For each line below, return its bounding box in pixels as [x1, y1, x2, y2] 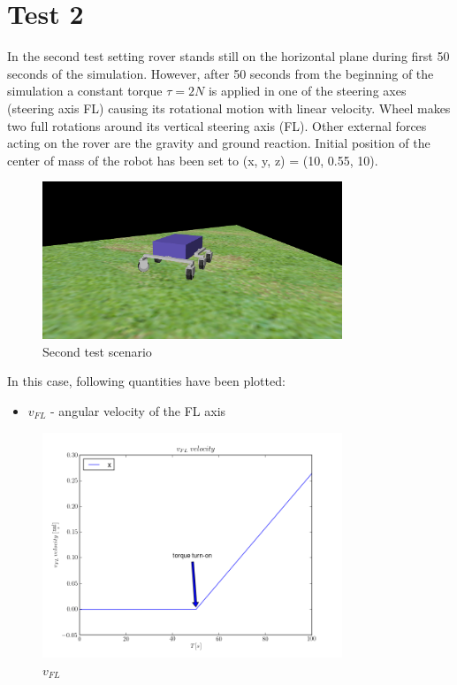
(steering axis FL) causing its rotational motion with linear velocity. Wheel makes [7, 98, 451, 117]
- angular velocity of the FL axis [50, 401, 226, 419]
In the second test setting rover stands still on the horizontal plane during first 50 [7, 47, 450, 65]
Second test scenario [42, 342, 152, 360]
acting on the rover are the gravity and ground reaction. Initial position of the [7, 134, 430, 152]
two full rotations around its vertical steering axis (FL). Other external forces [7, 116, 427, 135]
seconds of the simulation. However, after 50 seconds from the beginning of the [7, 64, 434, 82]
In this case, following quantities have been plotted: [7, 372, 286, 390]
